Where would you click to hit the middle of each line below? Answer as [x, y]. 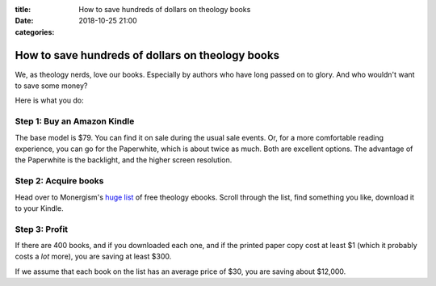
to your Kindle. [39, 208]
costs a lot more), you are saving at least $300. [93, 257]
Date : [24, 21]
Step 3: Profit [42, 229]
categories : [35, 32]
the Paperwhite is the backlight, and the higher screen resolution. [124, 160]
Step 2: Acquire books [59, 181]
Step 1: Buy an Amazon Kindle [75, 121]
